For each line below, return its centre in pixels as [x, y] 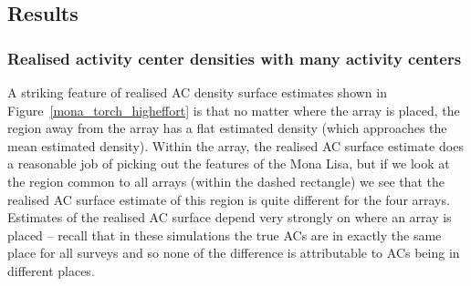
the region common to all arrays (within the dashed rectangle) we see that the [226, 181]
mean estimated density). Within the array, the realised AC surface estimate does [235, 145]
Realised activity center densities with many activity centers [235, 58]
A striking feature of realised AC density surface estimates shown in [197, 92]
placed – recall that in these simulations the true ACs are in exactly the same [225, 235]
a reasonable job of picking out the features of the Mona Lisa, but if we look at [229, 163]
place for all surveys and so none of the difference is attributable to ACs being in [234, 253]
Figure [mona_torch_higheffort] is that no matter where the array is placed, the [234, 110]
